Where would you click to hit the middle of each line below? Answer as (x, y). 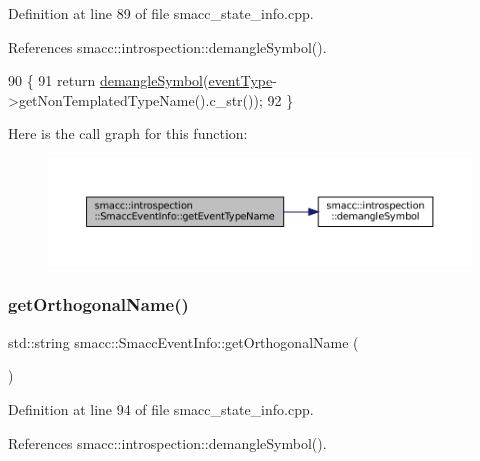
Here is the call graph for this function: (128, 133)
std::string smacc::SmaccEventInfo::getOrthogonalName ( (183, 341)
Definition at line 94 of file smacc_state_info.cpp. (161, 408)
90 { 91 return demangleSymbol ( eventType (140, 80)
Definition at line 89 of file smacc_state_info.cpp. (161, 13)
